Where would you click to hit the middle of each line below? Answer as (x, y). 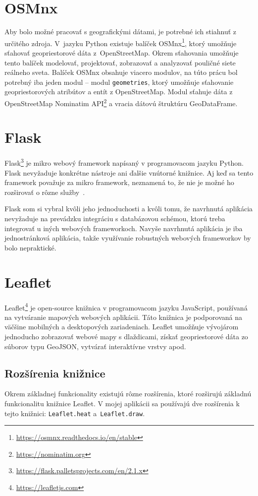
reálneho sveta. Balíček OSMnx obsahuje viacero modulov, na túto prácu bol (121, 72)
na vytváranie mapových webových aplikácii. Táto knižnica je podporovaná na (124, 317)
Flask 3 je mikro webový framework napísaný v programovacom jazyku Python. (124, 162)
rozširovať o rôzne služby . (45, 192)
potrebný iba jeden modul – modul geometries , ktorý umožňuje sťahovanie (119, 82)
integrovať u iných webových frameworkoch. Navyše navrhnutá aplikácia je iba (124, 228)
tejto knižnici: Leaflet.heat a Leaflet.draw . (75, 413)
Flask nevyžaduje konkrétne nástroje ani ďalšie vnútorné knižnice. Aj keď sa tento (129, 172)
